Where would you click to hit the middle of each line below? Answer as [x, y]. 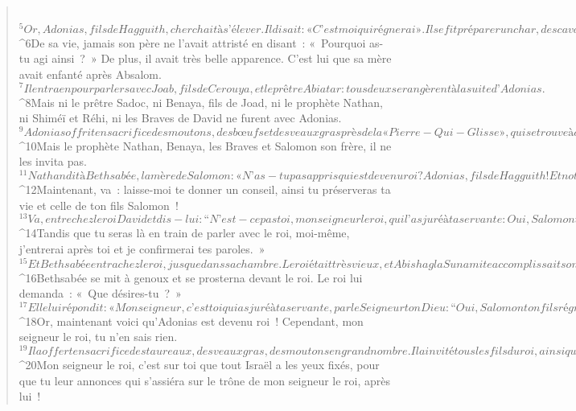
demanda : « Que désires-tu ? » [100, 293]
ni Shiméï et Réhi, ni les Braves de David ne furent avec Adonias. [180, 118]
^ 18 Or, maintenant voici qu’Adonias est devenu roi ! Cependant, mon [191, 321]
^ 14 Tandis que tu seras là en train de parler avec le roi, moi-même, [184, 233]
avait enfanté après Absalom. [90, 74]
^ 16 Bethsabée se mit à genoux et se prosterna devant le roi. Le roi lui [191, 277]
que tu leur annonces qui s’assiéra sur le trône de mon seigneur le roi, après [205, 380]
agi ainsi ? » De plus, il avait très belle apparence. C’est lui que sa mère [212, 58]
